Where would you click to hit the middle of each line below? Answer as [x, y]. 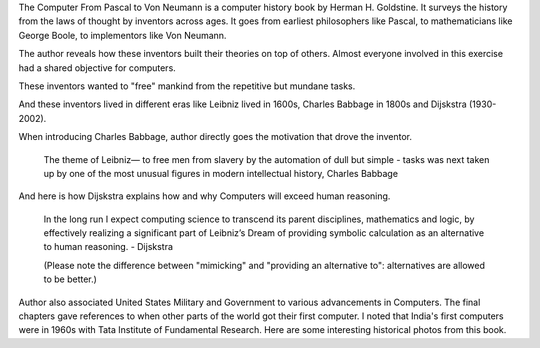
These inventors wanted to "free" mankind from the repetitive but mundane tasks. [187, 86]
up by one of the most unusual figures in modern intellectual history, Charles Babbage [221, 173]
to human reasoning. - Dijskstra [108, 247]
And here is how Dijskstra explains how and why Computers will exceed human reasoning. [204, 196]
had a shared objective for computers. [97, 67]
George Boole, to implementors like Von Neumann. [122, 35]
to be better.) [70, 279]
